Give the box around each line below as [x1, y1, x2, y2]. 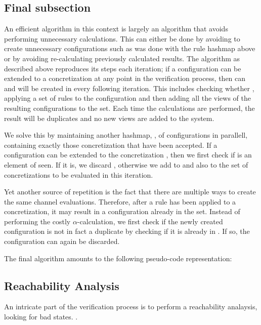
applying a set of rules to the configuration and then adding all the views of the [4, 93, 251, 103]
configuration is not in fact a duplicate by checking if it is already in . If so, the [4, 226, 250, 236]
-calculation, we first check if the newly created [77, 216, 223, 226]
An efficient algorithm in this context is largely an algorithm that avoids [4, 23, 228, 34]
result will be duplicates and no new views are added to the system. [4, 112, 214, 123]
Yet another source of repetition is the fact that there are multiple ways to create [4, 186, 256, 197]
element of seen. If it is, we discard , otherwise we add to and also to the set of [4, 159, 248, 170]
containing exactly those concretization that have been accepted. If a [4, 139, 217, 150]
